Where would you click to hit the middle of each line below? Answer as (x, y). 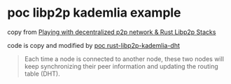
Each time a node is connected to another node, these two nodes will (124, 59)
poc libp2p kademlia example (94, 13)
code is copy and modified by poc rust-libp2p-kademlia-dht (94, 45)
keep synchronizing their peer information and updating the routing (121, 66)
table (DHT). (42, 74)
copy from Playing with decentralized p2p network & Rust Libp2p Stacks (112, 32)
